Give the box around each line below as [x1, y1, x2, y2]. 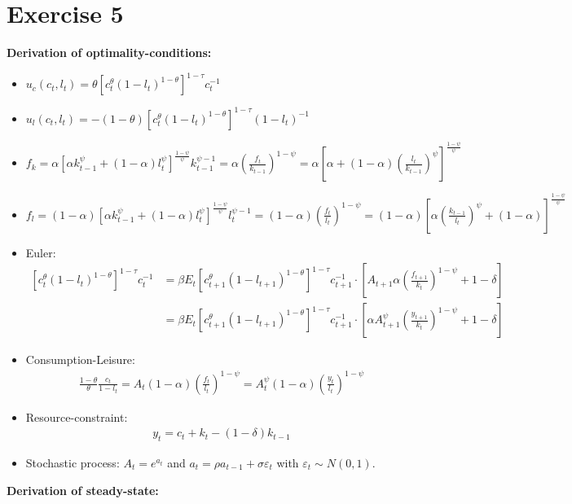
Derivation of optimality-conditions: [7, 44, 212, 61]
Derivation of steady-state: [7, 481, 159, 498]
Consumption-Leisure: [25, 351, 135, 368]
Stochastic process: [25, 454, 120, 471]
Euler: [25, 243, 56, 261]
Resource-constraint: [25, 408, 128, 425]
